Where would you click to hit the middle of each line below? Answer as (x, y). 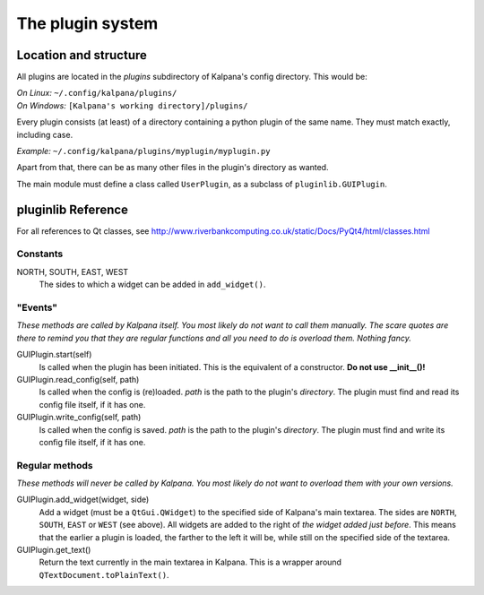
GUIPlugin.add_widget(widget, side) (83, 500)
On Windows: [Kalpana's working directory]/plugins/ (132, 105)
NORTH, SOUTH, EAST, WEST (73, 272)
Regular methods (55, 465)
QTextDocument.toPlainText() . (104, 574)
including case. (45, 134)
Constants (40, 254)
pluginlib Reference (73, 209)
